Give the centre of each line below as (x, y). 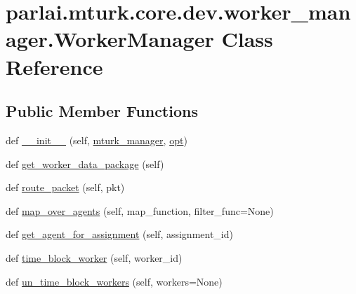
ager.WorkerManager (110, 39)
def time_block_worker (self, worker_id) (94, 257)
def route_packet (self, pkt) (65, 187)
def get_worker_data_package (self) (85, 163)
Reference (54, 66)
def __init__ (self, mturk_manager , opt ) (97, 140)
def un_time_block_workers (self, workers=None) (114, 281)
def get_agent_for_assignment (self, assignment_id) (119, 234)
